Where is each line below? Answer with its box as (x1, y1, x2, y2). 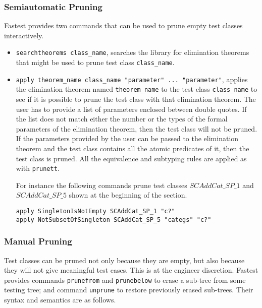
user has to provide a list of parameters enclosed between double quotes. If (16, 103, 247, 114)
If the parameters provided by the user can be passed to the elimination (16, 133, 239, 144)
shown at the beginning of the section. (69, 190, 187, 200)
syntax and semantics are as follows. (4, 294, 116, 305)
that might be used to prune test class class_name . (16, 57, 175, 68)
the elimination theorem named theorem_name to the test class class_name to (16, 84, 257, 94)
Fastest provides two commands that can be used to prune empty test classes (4, 20, 243, 31)
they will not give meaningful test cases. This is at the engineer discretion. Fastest (4, 265, 258, 275)
